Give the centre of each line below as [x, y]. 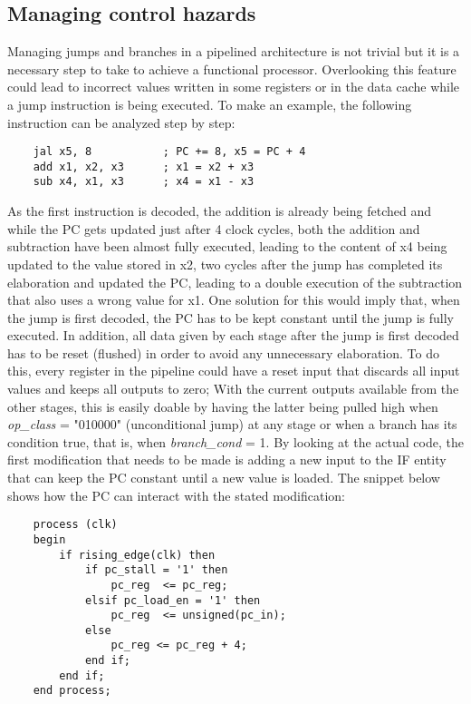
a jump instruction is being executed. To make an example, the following [210, 104]
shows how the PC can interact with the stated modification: [177, 495]
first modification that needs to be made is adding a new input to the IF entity [227, 460]
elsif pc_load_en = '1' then [173, 600]
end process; [72, 691]
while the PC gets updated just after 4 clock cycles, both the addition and [214, 228]
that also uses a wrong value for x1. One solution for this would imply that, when [234, 300]
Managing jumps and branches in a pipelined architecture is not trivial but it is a [234, 51]
